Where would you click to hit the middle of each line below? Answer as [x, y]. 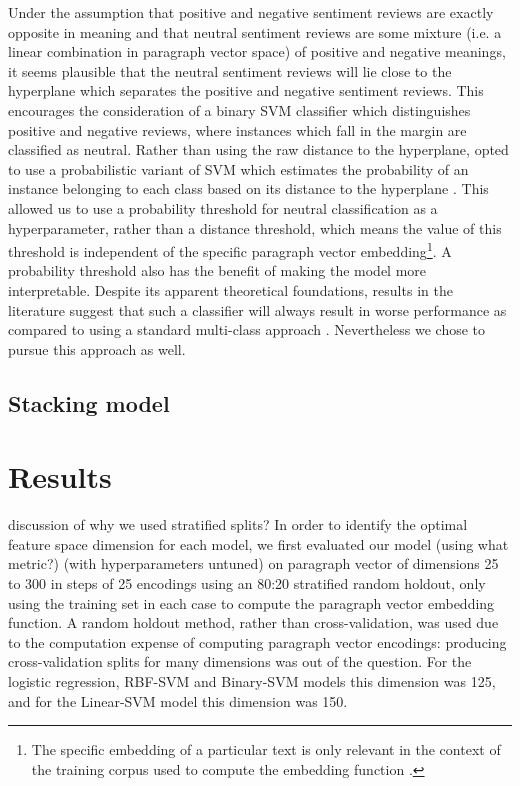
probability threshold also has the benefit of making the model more [217, 270]
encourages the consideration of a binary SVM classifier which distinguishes [239, 109]
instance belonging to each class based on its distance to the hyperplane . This [248, 188]
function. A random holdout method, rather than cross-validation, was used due [253, 622]
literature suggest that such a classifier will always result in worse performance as [257, 309]
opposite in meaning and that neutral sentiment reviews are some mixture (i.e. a [255, 31]
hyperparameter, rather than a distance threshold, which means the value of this [255, 227]
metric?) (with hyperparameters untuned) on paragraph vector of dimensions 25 [253, 563]
